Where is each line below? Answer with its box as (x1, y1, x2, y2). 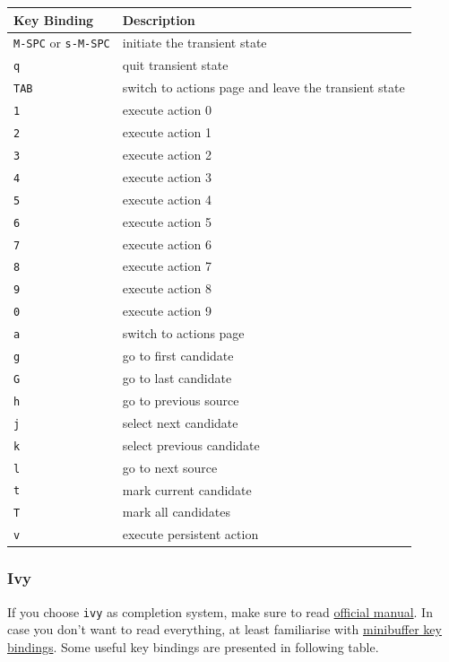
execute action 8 (122, 279, 212, 298)
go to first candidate (122, 346, 234, 365)
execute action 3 (122, 167, 212, 186)
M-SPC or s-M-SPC (13, 33, 110, 52)
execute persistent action (122, 525, 259, 544)
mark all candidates (122, 502, 231, 521)
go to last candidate (122, 368, 232, 387)
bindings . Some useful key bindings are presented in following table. (7, 637, 379, 656)
